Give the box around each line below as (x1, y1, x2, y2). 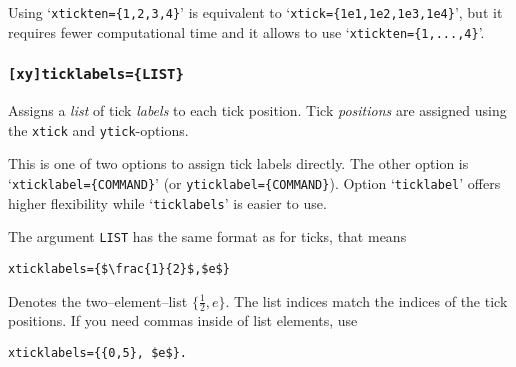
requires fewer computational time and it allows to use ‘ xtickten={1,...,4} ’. (8, 21, 485, 42)
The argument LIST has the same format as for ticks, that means (8, 226, 407, 247)
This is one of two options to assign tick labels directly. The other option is (8, 153, 469, 174)
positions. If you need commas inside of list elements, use (8, 310, 358, 331)
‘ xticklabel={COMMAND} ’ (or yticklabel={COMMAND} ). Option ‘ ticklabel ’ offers (8, 172, 501, 193)
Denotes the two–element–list (8, 290, 188, 311)
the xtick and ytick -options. (8, 119, 189, 140)
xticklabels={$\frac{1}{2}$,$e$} (8, 261, 230, 276)
